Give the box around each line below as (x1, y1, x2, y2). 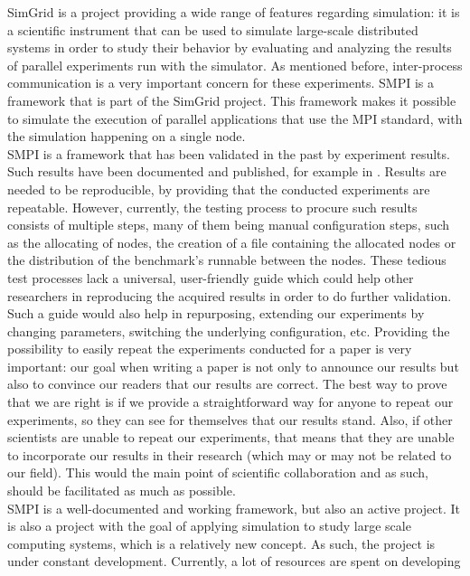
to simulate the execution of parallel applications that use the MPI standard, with (7, 109, 463, 127)
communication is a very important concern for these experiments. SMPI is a (7, 73, 435, 92)
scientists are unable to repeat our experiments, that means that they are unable (7, 428, 455, 447)
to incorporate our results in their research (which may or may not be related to (7, 445, 452, 464)
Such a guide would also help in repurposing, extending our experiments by (7, 304, 425, 323)
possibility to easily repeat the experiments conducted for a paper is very (7, 339, 412, 358)
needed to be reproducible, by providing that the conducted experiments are (7, 179, 430, 198)
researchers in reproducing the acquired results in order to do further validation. (7, 286, 452, 305)
